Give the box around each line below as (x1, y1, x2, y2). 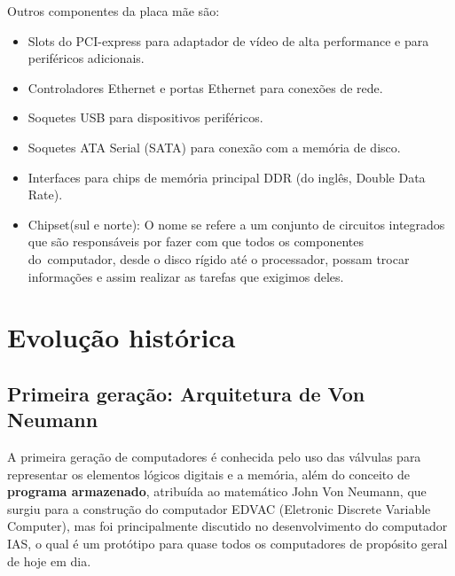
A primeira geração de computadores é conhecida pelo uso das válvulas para (7, 448, 421, 466)
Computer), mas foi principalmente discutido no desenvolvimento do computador (7, 517, 448, 535)
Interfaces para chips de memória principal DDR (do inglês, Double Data (27, 167, 426, 186)
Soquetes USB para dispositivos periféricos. (27, 108, 263, 127)
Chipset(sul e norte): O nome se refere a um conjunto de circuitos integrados (27, 214, 445, 233)
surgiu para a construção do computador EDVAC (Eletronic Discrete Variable (7, 499, 431, 518)
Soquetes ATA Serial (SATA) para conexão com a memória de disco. (27, 137, 401, 156)
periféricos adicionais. (27, 49, 145, 67)
